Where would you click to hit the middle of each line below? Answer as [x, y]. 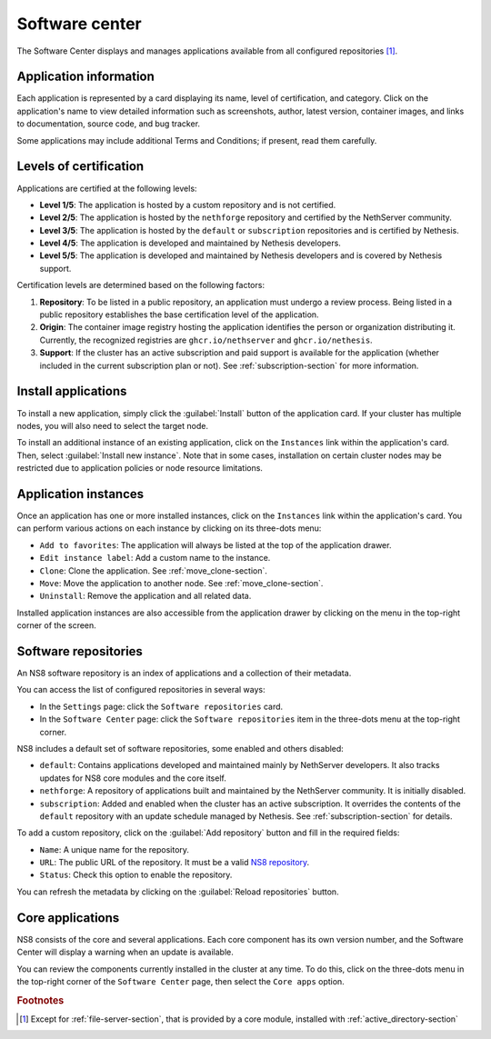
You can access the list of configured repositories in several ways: [141, 690]
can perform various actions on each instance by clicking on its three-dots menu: [169, 528]
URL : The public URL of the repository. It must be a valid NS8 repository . [175, 863]
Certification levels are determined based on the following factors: [141, 285]
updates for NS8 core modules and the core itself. [133, 778]
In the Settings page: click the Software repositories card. [161, 706]
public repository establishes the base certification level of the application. [179, 315]
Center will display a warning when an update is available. [125, 952]
